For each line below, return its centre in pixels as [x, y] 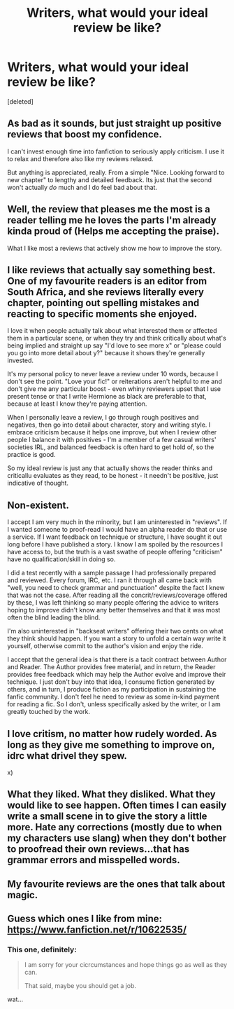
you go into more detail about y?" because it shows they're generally [106, 353]
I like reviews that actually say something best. [111, 270]
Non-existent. [38, 505]
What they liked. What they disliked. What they [111, 794]
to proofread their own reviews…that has [98, 849]
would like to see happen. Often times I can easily [117, 805]
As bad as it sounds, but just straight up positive [115, 124]
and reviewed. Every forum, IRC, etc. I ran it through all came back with [109, 580]
